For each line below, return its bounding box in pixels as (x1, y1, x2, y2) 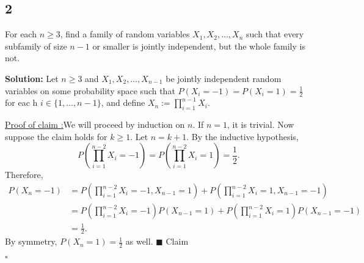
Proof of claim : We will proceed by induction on (5, 118, 185, 131)
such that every (246, 28, 304, 40)
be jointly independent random (166, 72, 282, 84)
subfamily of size (5, 39, 67, 52)
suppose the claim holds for (5, 130, 107, 143)
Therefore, (5, 168, 43, 181)
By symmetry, (5, 235, 57, 248)
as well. (125, 235, 153, 248)
